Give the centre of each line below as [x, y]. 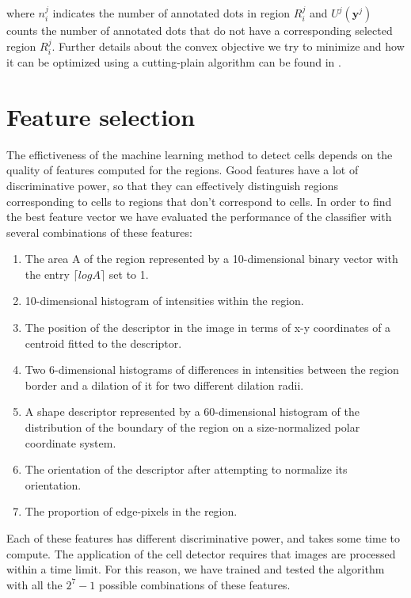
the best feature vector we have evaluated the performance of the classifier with [199, 217]
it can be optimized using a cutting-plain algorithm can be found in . [174, 62]
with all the [34, 584]
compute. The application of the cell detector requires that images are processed [201, 553]
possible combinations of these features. [194, 584]
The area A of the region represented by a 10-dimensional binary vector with [211, 259]
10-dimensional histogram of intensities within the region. [164, 301]
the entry [47, 274]
